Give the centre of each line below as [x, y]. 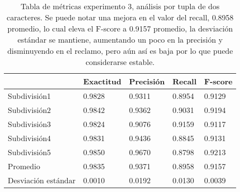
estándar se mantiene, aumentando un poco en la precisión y [120, 40]
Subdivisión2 [30, 110]
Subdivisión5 [30, 152]
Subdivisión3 [30, 124]
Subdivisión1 [30, 96]
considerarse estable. [120, 62]
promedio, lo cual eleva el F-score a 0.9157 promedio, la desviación [120, 28]
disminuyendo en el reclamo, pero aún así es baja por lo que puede [120, 51]
